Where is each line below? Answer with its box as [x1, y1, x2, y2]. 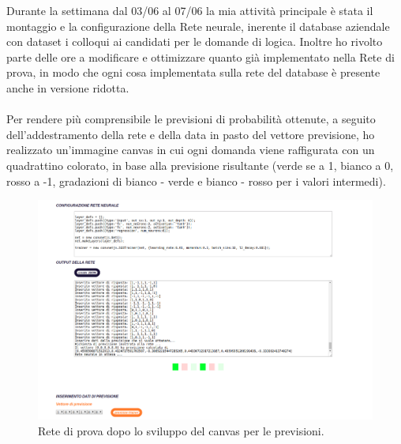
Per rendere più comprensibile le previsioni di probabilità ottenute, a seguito [6, 111, 376, 127]
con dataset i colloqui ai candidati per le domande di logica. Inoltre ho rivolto [6, 33, 383, 50]
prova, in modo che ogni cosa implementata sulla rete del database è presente [6, 64, 380, 81]
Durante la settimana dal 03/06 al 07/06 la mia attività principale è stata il [6, 2, 373, 18]
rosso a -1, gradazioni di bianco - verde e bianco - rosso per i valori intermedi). [6, 172, 386, 189]
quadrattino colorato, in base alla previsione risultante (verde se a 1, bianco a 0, [6, 156, 394, 173]
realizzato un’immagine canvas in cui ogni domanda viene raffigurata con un [6, 141, 375, 158]
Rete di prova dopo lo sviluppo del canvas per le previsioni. [38, 422, 324, 438]
